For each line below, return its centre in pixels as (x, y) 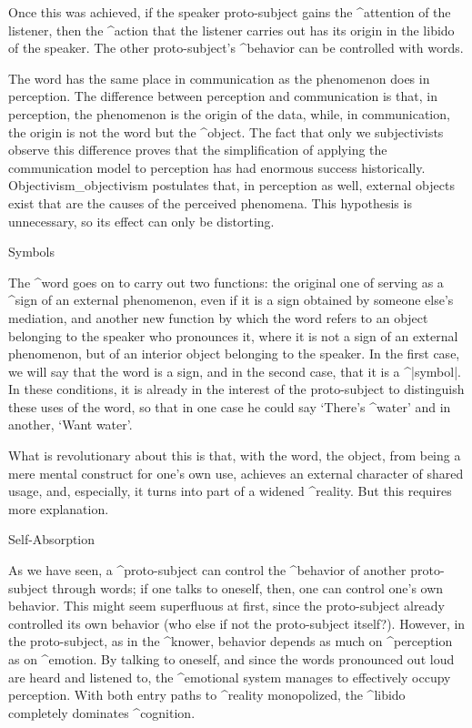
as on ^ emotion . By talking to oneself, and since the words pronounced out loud (231, 659)
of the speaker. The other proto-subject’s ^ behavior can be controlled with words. (236, 48)
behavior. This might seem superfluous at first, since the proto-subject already (226, 606)
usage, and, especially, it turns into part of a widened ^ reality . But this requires (230, 491)
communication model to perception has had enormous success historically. (217, 167)
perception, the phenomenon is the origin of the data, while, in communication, (229, 113)
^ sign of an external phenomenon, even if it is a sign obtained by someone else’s (231, 300)
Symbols (32, 252)
